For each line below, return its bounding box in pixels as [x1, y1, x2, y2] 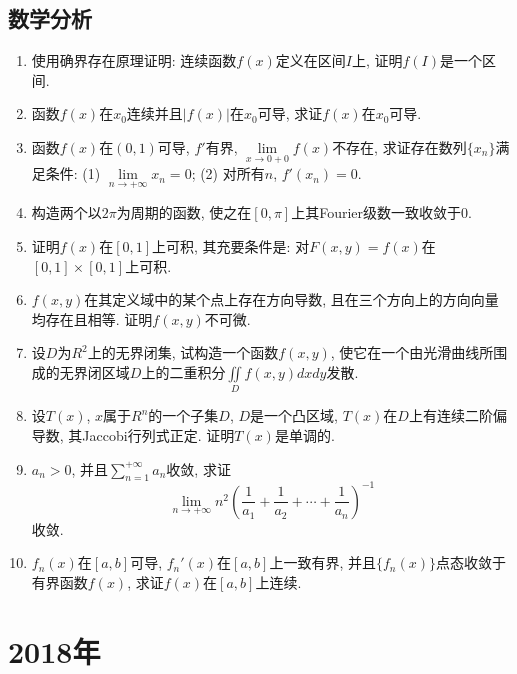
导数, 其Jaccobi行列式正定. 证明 [31, 424, 235, 445]
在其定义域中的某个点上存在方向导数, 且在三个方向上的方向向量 [84, 289, 499, 310]
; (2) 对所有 [191, 163, 265, 184]
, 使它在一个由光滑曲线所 [330, 342, 494, 363]
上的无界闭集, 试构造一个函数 [87, 342, 279, 363]
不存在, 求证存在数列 [332, 136, 467, 157]
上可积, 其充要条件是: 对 [152, 236, 310, 257]
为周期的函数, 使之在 [116, 202, 252, 223]
